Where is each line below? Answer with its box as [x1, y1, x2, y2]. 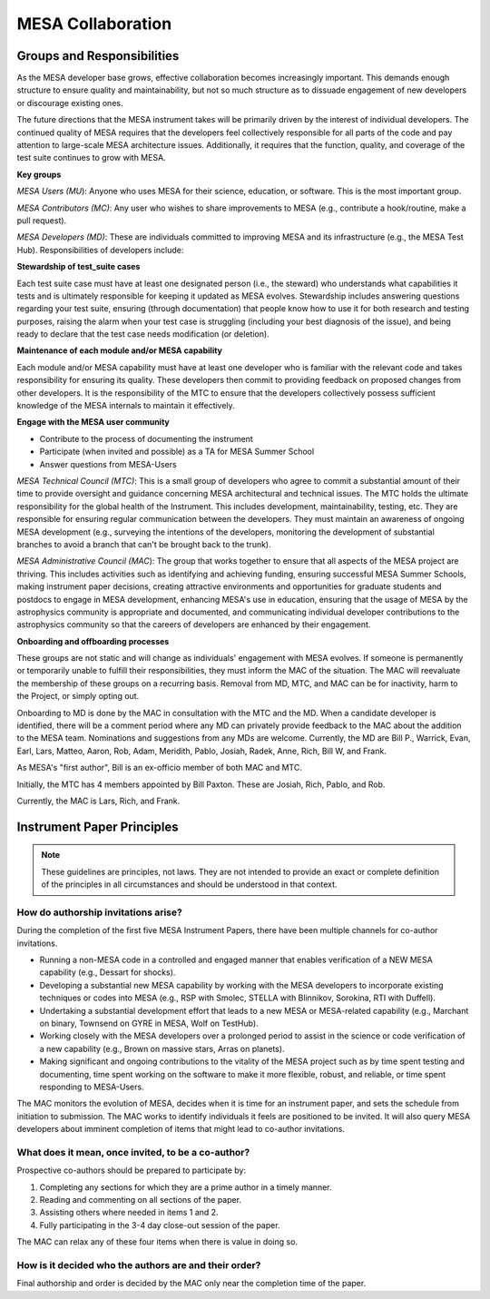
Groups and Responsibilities [16, 48, 180, 64]
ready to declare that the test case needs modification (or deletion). [16, 329, 269, 340]
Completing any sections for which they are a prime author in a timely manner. [39, 1181, 332, 1193]
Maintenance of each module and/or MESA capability [16, 345, 222, 356]
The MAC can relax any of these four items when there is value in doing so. [16, 1236, 299, 1247]
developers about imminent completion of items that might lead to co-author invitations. [16, 1124, 345, 1135]
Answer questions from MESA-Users [39, 458, 177, 469]
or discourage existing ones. [16, 97, 123, 108]
